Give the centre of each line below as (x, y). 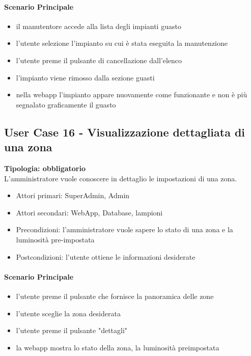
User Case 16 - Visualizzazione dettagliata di (125, 132)
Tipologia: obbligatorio (45, 168)
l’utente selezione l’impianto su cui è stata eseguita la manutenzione (122, 43)
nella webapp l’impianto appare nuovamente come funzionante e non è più (132, 94)
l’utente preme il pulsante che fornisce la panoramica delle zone (115, 296)
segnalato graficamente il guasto (66, 104)
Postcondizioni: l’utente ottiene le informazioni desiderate (106, 256)
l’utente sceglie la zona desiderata (68, 313)
